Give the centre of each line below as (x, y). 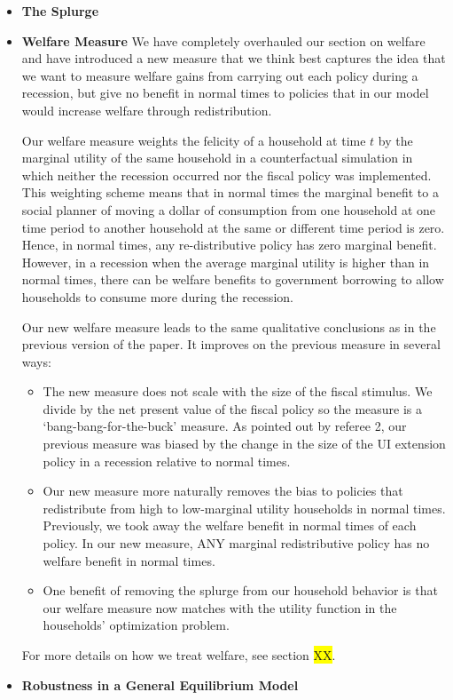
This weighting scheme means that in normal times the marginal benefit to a (230, 192)
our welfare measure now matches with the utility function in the (220, 607)
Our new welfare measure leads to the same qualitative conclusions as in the (229, 326)
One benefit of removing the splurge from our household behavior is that (240, 590)
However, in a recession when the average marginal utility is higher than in (226, 262)
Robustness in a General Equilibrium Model (160, 684)
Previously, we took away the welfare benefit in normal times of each (230, 525)
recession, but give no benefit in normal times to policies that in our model (225, 93)
